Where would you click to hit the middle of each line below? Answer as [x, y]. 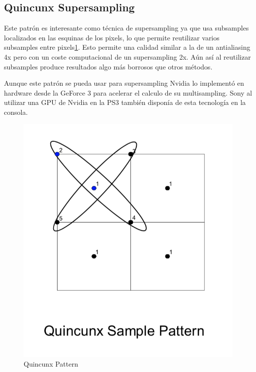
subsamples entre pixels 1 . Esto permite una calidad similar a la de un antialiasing [127, 47]
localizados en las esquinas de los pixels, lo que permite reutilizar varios [112, 37]
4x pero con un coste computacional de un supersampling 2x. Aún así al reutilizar [128, 56]
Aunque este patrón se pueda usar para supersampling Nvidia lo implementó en [124, 83]
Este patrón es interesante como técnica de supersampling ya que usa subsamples [127, 28]
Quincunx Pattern [51, 364]
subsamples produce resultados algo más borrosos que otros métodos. [108, 66]
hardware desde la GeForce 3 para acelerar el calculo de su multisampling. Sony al [128, 92]
